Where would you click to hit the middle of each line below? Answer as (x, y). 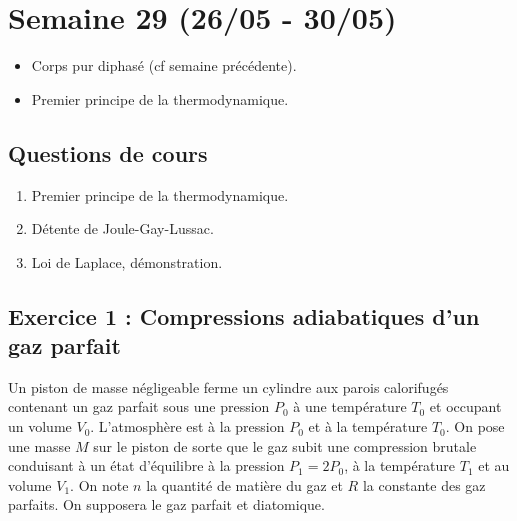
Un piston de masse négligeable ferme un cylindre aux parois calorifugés (228, 386)
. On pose (475, 426)
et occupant (465, 406)
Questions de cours (108, 152)
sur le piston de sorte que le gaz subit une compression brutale (285, 445)
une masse (39, 445)
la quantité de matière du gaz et (244, 484)
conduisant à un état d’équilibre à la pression (146, 465)
